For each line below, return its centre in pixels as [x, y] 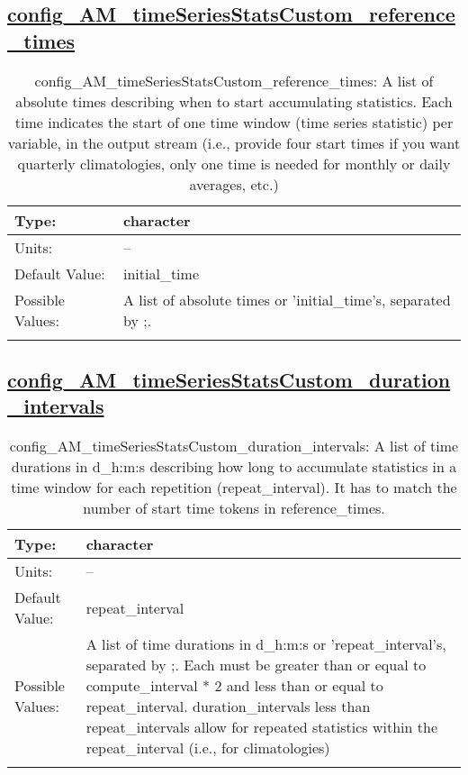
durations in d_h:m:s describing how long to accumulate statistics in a [234, 467]
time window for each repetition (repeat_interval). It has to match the [234, 488]
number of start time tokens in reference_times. [234, 508]
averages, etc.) [234, 184]
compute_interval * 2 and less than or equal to [234, 686]
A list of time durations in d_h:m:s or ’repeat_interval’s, [266, 644]
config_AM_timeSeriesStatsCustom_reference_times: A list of [234, 80]
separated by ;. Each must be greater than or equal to [256, 665]
